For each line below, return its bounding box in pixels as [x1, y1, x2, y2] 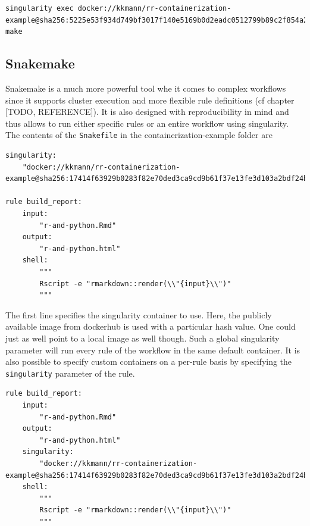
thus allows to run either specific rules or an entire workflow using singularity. [5, 117, 289, 129]
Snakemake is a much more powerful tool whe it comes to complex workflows [5, 82, 286, 94]
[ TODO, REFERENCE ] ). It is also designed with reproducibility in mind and [5, 105, 289, 118]
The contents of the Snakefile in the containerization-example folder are [5, 129, 273, 141]
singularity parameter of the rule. [5, 367, 135, 379]
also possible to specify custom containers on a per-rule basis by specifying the [5, 355, 292, 368]
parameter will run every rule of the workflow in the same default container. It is [5, 343, 300, 356]
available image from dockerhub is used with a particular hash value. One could [5, 320, 296, 333]
